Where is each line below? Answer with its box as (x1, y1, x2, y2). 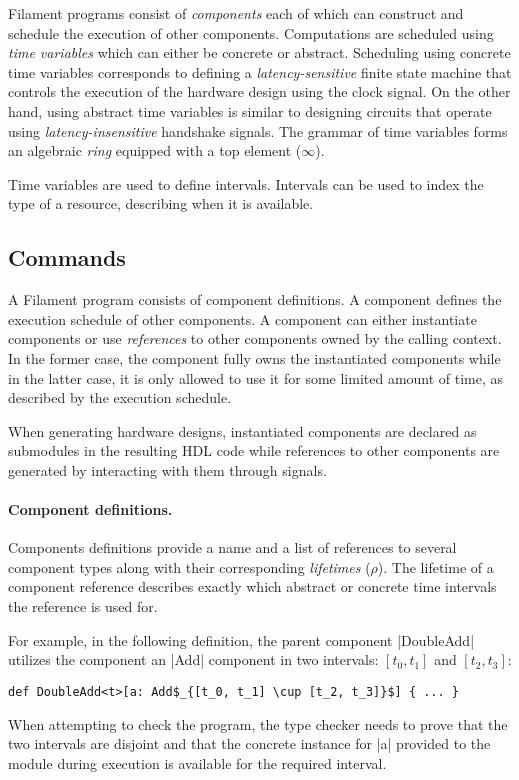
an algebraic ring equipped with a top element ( (8, 140, 302, 161)
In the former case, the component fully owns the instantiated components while (8, 347, 501, 368)
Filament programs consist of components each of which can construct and (8, 3, 464, 23)
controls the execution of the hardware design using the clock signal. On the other (8, 81, 511, 102)
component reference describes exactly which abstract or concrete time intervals (8, 576, 497, 597)
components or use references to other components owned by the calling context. (8, 328, 502, 349)
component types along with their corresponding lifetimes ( (8, 556, 371, 577)
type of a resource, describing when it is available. (8, 193, 314, 214)
